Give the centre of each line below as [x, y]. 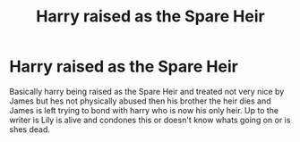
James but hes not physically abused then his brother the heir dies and [140, 101]
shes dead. [30, 129]
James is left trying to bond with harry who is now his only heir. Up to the [144, 110]
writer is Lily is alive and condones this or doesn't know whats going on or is [150, 120]
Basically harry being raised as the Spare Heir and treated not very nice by [147, 91]
